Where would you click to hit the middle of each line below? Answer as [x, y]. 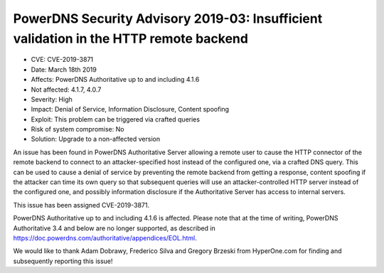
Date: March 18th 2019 [64, 69]
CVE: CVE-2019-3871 [62, 60]
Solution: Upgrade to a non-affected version [96, 139]
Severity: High [52, 99]
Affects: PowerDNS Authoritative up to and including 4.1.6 [115, 80]
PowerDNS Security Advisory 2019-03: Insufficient [168, 18]
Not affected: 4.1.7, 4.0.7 [66, 90]
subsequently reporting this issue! [63, 261]
